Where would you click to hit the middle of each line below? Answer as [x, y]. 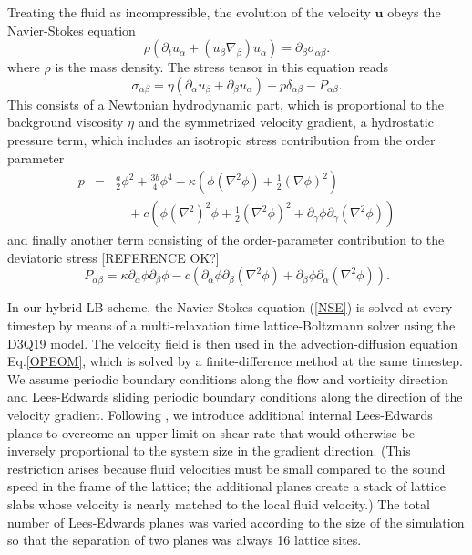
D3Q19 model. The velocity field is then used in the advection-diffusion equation [232, 343]
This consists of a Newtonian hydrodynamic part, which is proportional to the [226, 104]
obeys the [414, 12]
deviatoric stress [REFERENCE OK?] [113, 257]
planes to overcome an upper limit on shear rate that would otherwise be [211, 432]
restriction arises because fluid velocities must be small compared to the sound [226, 468]
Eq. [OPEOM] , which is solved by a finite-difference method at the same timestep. [235, 361]
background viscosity [66, 122]
